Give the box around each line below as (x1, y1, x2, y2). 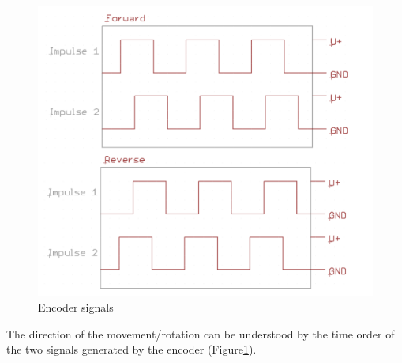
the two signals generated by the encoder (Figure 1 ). (6, 341, 257, 357)
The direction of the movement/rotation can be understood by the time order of (6, 325, 395, 342)
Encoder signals (38, 299, 114, 316)
